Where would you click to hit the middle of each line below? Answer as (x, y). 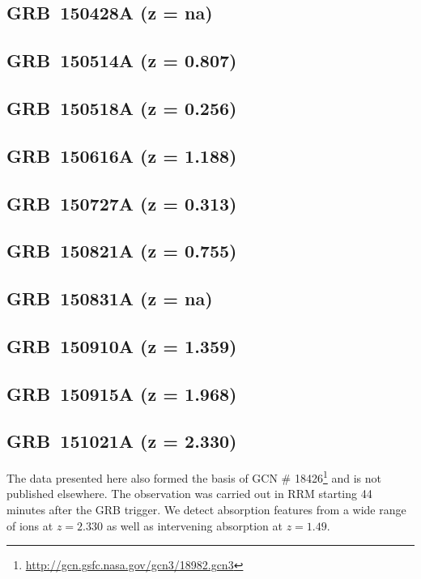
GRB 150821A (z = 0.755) (122, 251)
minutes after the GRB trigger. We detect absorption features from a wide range (206, 510)
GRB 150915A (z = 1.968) (122, 393)
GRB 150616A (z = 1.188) (122, 155)
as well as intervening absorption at (194, 525)
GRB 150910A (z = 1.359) (122, 345)
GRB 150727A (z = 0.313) (122, 203)
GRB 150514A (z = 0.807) (122, 60)
